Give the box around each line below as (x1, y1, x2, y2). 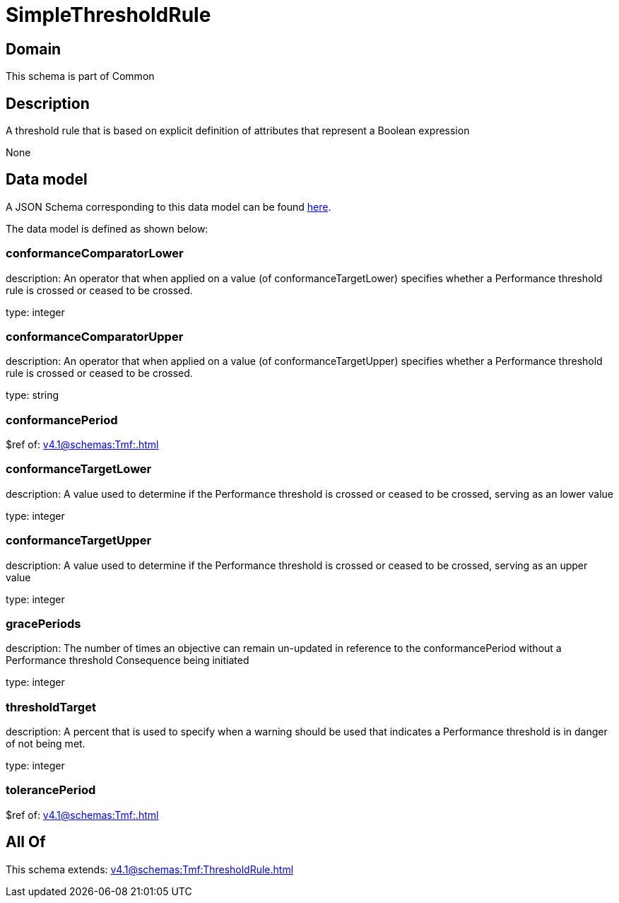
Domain (6, 40, 61, 58)
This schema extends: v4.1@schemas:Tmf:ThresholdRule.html (6, 863, 294, 875)
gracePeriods (6, 616, 81, 631)
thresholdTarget (6, 699, 96, 714)
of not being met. (6, 738, 86, 750)
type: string (6, 389, 59, 402)
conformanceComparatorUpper (6, 329, 184, 344)
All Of (6, 833, 46, 851)
